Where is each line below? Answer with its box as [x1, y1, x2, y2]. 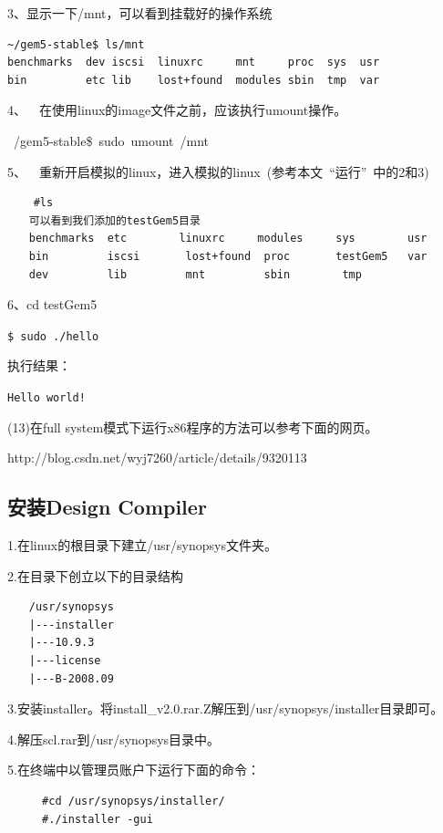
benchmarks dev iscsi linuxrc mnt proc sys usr [7, 56, 380, 69]
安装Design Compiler [7, 493, 207, 521]
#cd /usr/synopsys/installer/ [42, 794, 225, 807]
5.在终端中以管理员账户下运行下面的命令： [7, 760, 260, 779]
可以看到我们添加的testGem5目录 [28, 213, 201, 227]
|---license [28, 653, 101, 667]
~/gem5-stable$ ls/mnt [7, 37, 145, 51]
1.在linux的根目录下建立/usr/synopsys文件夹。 [7, 536, 277, 555]
